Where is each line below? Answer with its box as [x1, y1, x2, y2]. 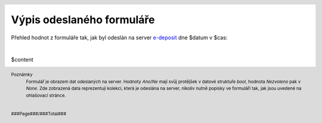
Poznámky [11, 72, 33, 78]
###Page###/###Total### [11, 111, 67, 117]
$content [11, 56, 34, 63]
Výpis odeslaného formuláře [11, 13, 155, 27]
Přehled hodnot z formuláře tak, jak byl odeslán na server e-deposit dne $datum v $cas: [11, 34, 228, 41]
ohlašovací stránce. [26, 93, 66, 99]
